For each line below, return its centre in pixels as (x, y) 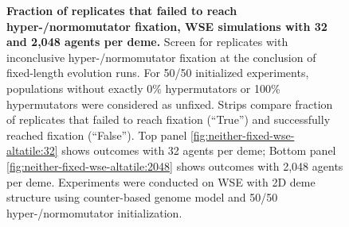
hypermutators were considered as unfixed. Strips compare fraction (170, 104)
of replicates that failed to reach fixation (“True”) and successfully (169, 119)
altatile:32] (32, 150)
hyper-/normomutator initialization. (94, 212)
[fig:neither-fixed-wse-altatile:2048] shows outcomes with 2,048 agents (175, 165)
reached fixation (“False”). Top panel (97, 135)
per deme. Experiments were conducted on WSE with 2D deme (161, 181)
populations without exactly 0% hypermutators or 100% (143, 88)
